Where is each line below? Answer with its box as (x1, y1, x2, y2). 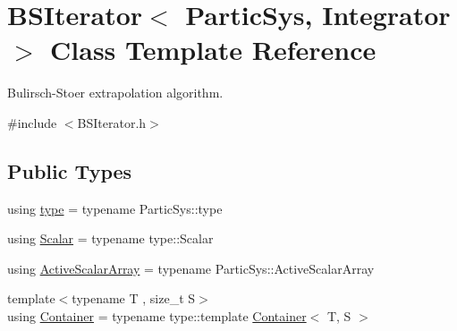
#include (7, 113, 57, 132)
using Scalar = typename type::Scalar (7, 229, 214, 248)
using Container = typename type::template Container (7, 307, 307, 326)
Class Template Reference (50, 31, 377, 68)
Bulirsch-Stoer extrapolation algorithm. (7, 83, 224, 102)
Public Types (7, 157, 132, 184)
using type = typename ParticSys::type (7, 199, 223, 217)
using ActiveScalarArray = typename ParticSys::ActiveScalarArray (7, 259, 375, 277)
